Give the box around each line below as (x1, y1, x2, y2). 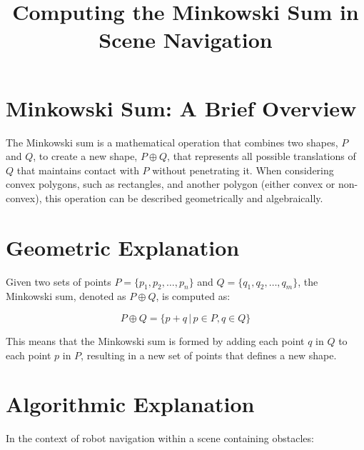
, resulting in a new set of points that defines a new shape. (81, 347, 337, 362)
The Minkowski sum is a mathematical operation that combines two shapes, (6, 134, 338, 149)
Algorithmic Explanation (6, 389, 255, 419)
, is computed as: (156, 289, 231, 304)
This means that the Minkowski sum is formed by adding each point (6, 333, 305, 348)
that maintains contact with (16, 162, 139, 177)
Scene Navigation (98, 25, 273, 54)
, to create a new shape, (33, 149, 138, 164)
